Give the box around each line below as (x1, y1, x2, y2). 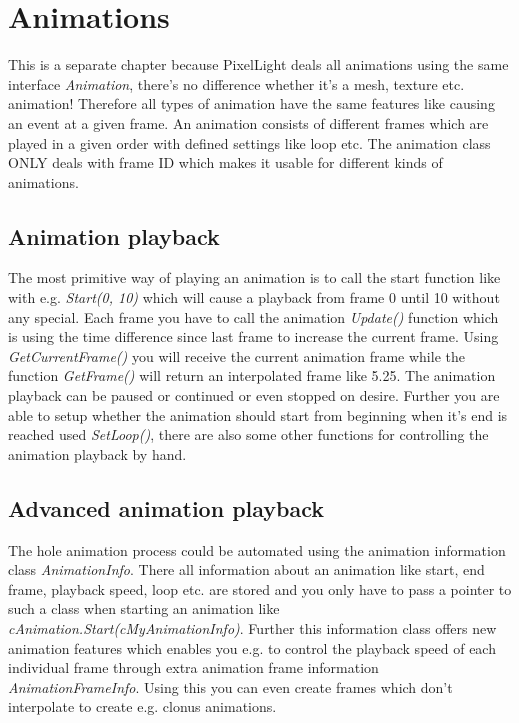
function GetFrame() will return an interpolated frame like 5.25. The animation (8, 365, 496, 386)
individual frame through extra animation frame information (8, 657, 379, 678)
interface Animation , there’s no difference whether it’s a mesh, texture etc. (8, 73, 465, 94)
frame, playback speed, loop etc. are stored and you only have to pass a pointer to (8, 578, 512, 599)
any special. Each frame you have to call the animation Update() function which (8, 306, 499, 327)
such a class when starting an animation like (8, 598, 280, 619)
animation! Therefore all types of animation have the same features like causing (8, 93, 495, 114)
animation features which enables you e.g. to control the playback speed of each (8, 637, 496, 658)
